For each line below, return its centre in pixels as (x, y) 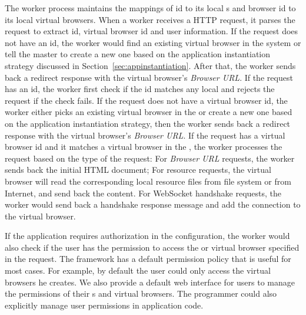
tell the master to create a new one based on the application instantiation (138, 54)
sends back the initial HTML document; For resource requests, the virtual (138, 170)
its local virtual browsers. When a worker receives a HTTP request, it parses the (150, 19)
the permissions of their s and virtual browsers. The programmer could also (141, 293)
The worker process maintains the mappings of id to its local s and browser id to (150, 8)
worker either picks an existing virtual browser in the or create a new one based (149, 112)
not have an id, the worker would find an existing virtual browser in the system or (153, 42)
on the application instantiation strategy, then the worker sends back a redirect (148, 123)
